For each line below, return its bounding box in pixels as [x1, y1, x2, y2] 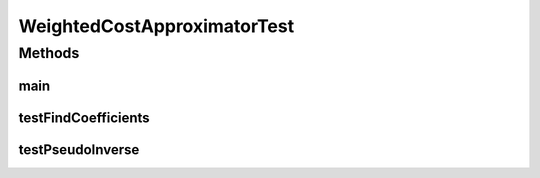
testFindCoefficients [18, 109, 150, 126]
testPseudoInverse [18, 141, 140, 158]
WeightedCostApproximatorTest [18, 15, 295, 37]
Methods [18, 44, 80, 62]
